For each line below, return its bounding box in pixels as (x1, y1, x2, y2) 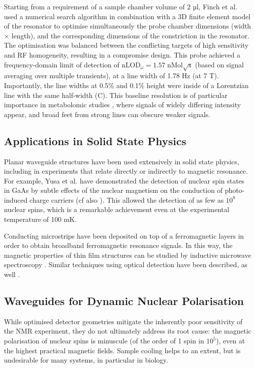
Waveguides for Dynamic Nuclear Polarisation (4, 293, 244, 308)
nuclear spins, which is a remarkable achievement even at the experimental (4, 204, 229, 215)
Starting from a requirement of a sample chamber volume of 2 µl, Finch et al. (4, 1, 238, 11)
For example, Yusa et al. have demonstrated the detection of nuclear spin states (4, 175, 245, 185)
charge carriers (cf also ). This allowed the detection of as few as (30, 194, 224, 205)
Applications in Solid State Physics (4, 133, 187, 148)
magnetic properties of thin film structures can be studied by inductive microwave (4, 249, 252, 260)
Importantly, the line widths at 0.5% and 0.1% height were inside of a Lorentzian (4, 80, 249, 90)
